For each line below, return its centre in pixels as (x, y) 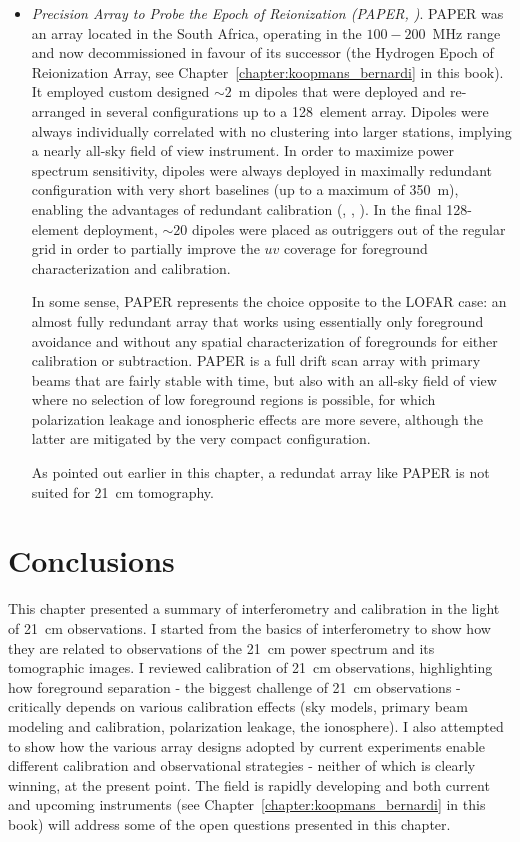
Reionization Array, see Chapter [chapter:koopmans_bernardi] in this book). (267, 71)
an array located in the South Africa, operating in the (196, 32)
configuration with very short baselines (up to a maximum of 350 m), (245, 189)
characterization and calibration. (131, 267)
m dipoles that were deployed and (342, 91)
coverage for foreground (356, 248)
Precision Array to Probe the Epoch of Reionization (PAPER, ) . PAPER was (267, 13)
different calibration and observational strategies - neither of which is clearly (242, 765)
